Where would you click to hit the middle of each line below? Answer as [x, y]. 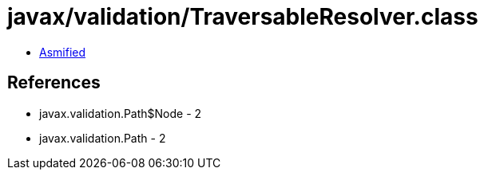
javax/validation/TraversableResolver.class [243, 17]
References [54, 83]
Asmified [63, 52]
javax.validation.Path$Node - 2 [121, 113]
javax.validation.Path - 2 [103, 138]
